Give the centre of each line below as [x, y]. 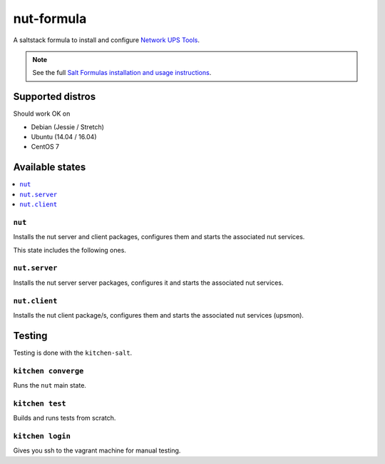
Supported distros [55, 97]
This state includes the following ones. [70, 250]
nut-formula [50, 19]
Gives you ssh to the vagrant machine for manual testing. [97, 450]
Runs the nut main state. [50, 385]
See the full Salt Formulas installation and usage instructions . [122, 73]
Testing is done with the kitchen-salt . [73, 353]
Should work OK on [42, 114]
